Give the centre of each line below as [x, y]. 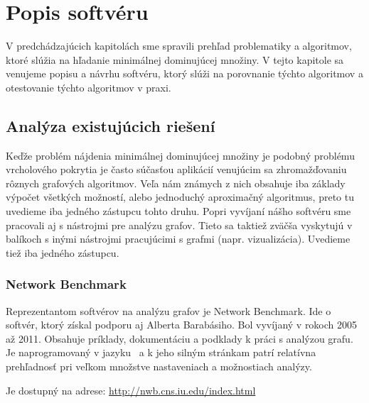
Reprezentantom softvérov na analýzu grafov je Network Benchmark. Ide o [169, 310]
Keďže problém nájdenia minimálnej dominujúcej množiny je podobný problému [180, 155]
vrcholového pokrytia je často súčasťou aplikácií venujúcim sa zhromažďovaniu [176, 169]
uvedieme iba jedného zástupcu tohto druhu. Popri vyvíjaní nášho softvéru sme [178, 211]
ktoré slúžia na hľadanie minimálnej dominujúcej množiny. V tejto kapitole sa [175, 59]
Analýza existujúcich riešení [111, 125]
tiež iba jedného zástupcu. [63, 252]
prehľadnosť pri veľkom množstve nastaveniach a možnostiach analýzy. [159, 366]
